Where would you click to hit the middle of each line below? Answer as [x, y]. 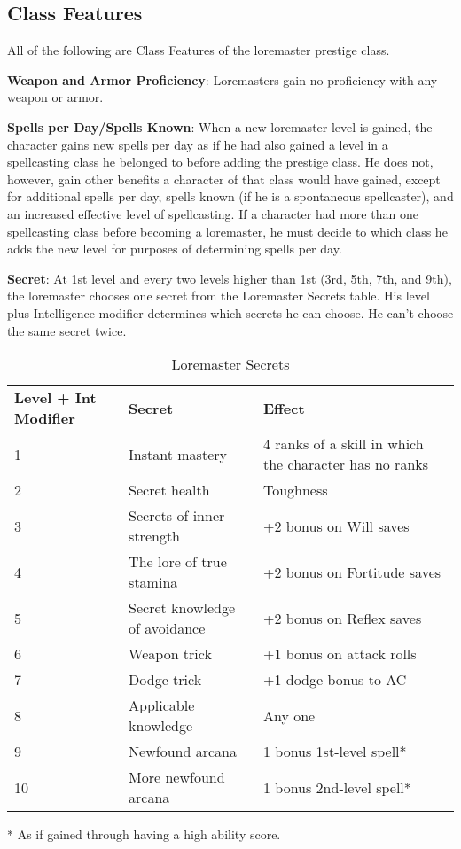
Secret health [169, 490]
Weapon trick [170, 654]
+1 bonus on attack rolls [340, 654]
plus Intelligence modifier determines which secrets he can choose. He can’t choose [230, 312]
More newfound [177, 777]
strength [154, 536]
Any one [289, 715]
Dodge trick [165, 680]
